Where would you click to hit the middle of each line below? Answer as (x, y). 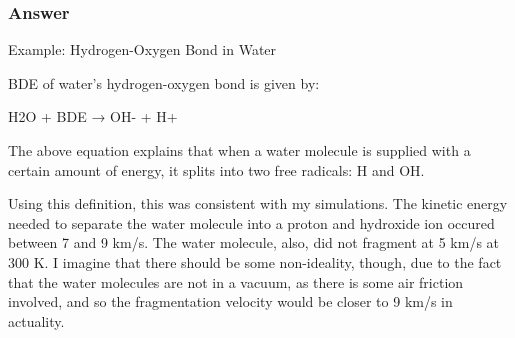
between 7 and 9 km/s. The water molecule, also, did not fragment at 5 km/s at (254, 242)
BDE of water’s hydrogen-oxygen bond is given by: (164, 82)
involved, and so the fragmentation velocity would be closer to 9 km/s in (230, 301)
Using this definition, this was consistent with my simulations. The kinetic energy (258, 203)
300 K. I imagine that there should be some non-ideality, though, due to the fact (255, 261)
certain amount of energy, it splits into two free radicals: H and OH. (216, 169)
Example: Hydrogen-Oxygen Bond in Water (142, 49)
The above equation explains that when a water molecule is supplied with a (239, 150)
